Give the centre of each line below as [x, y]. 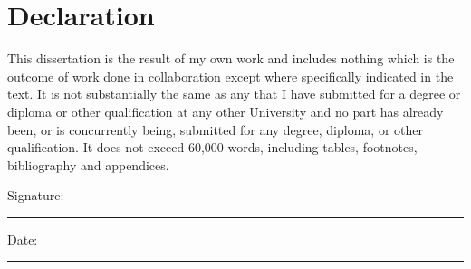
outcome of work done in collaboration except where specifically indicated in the [231, 76]
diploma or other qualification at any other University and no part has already [226, 111]
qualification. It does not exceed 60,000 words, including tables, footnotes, [212, 147]
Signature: [36, 195]
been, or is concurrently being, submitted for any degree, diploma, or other [215, 129]
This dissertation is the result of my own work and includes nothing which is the [231, 58]
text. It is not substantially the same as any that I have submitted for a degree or [234, 94]
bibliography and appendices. [88, 164]
